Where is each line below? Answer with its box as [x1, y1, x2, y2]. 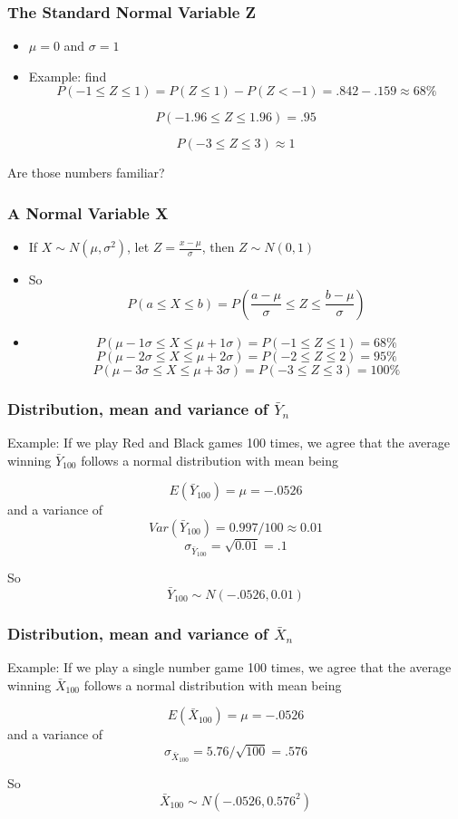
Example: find [28, 66, 107, 85]
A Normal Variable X [7, 201, 169, 224]
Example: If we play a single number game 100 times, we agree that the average [7, 658, 452, 677]
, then [201, 237, 235, 256]
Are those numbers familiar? [7, 163, 165, 182]
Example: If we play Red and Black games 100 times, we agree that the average [7, 433, 450, 452]
